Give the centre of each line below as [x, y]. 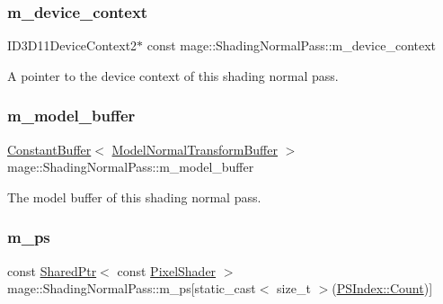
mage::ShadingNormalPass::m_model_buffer [131, 167]
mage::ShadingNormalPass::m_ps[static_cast [132, 288]
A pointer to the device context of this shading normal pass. [173, 75]
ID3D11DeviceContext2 [72, 45]
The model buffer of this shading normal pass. [134, 197]
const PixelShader [167, 270]
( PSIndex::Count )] [382, 288]
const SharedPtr [52, 270]
